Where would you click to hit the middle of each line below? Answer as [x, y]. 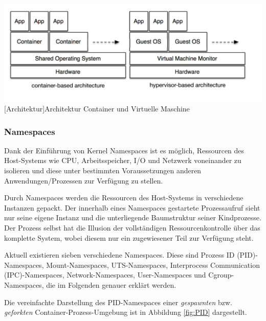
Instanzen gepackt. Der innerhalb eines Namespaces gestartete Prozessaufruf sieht [132, 207]
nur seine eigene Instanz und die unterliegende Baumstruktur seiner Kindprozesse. [133, 217]
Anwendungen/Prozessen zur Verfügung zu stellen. [84, 180]
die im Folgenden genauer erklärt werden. [111, 285]
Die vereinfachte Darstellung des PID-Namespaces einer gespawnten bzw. [118, 302]
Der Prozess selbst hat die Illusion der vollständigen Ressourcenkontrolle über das [132, 228]
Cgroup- [221, 275]
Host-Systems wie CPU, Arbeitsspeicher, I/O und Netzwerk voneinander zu [123, 160]
